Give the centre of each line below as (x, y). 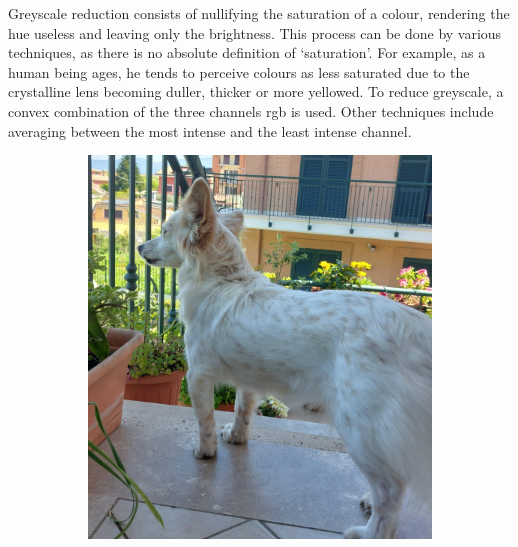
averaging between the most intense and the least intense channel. (210, 130)
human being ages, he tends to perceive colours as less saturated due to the (239, 71)
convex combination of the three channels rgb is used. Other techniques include (251, 110)
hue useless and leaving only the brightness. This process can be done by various (255, 32)
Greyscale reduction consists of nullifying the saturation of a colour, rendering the (259, 13)
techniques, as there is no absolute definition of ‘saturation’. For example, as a (247, 52)
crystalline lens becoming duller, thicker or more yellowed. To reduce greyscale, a (256, 91)
